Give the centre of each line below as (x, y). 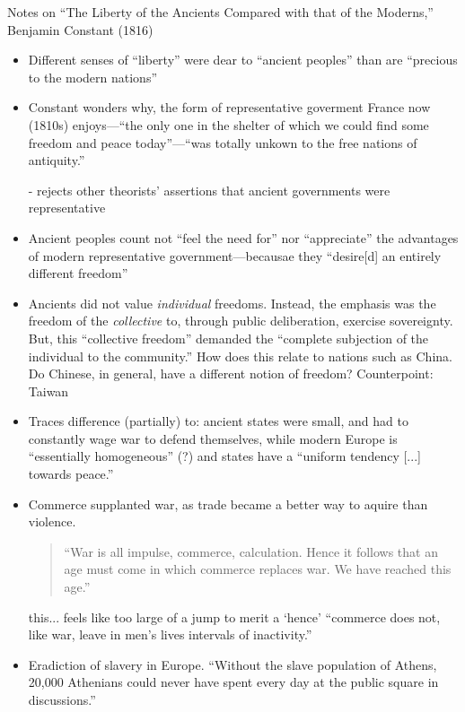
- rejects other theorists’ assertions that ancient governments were (209, 190)
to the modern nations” (93, 77)
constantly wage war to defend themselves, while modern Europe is (213, 438)
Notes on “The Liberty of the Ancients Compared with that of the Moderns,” (220, 12)
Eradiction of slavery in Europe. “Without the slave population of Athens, (232, 664)
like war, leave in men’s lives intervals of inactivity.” (170, 634)
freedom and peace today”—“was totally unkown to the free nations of (223, 142)
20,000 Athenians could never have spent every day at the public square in (233, 682)
